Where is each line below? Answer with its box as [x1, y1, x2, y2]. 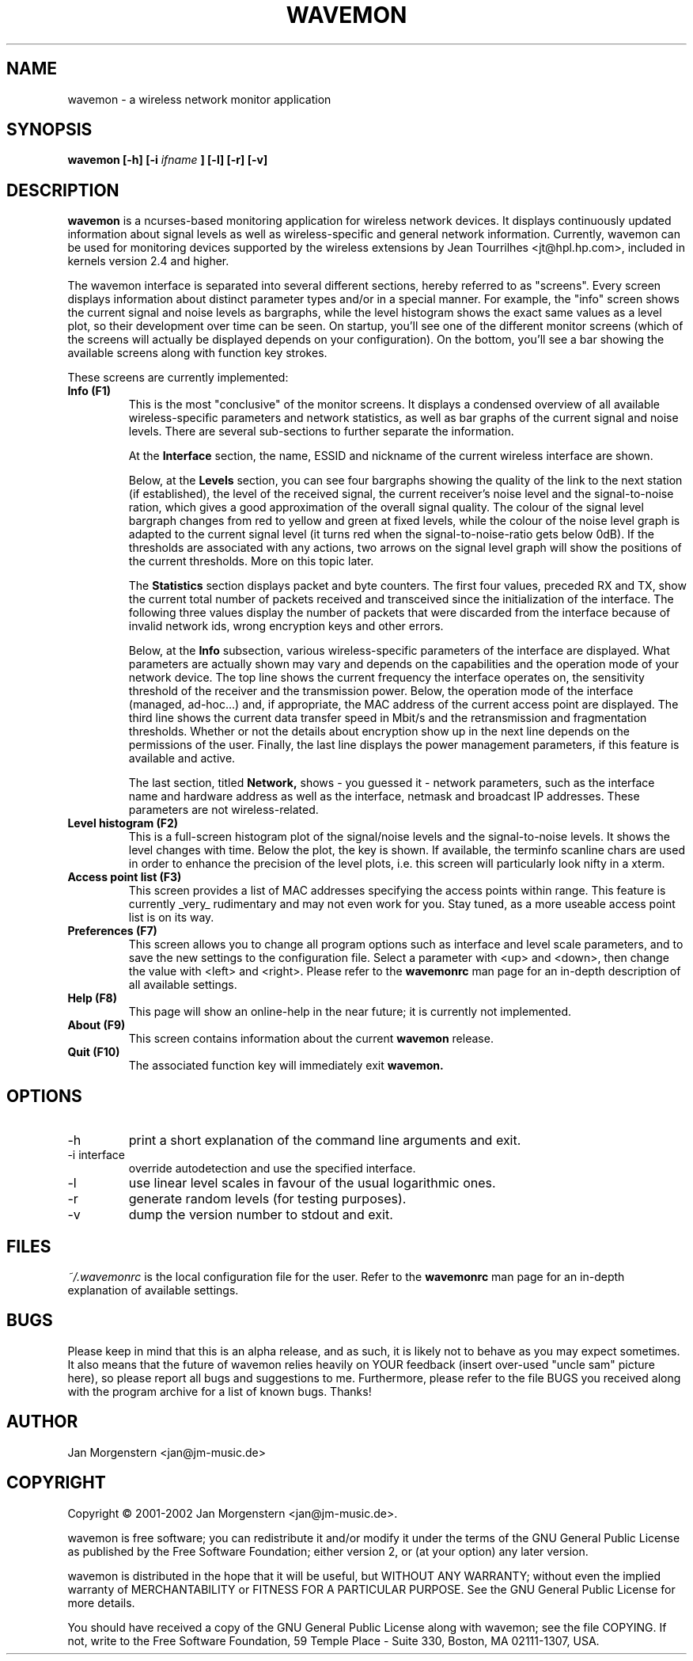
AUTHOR [6, 1412, 78, 1432]
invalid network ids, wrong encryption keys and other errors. [128, 619, 444, 633]
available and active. [128, 751, 236, 766]
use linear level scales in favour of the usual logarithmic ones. [128, 1175, 496, 1192]
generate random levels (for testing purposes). [128, 1191, 407, 1207]
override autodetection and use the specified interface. [128, 1161, 416, 1176]
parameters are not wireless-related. [128, 803, 319, 817]
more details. [67, 1595, 135, 1610]
